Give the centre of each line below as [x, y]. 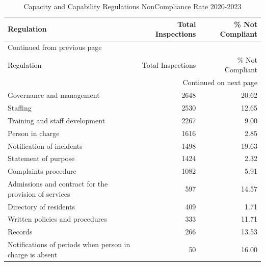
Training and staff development [57, 120]
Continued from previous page [55, 47]
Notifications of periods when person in [69, 244]
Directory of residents [41, 206]
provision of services [39, 193]
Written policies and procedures [57, 219]
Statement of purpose [41, 158]
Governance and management [54, 95]
